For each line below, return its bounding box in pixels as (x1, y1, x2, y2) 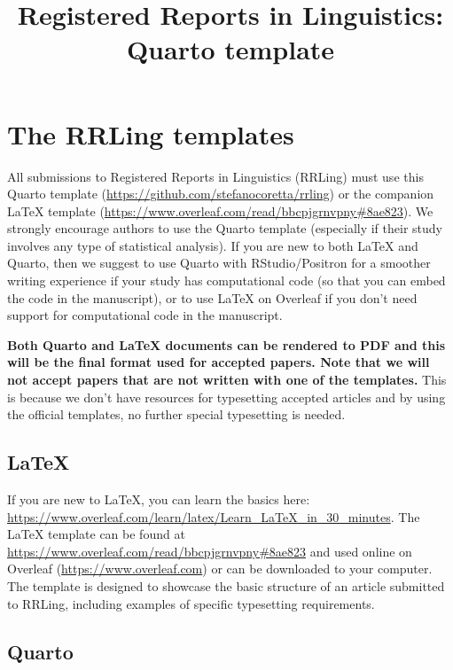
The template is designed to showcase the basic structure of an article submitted (7, 576, 445, 595)
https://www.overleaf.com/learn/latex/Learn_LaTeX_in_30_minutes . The (7, 507, 420, 526)
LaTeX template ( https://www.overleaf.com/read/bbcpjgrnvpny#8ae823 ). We (7, 201, 433, 220)
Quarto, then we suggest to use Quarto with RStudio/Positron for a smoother (7, 253, 431, 272)
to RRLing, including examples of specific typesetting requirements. (7, 594, 375, 612)
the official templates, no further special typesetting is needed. (7, 405, 346, 424)
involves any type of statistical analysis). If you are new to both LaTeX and (7, 236, 418, 254)
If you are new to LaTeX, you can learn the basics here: (7, 490, 310, 509)
